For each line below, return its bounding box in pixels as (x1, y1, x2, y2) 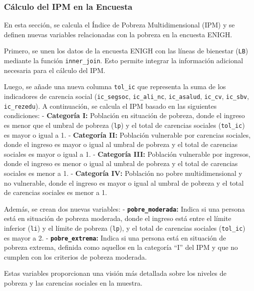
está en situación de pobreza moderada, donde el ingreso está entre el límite (4, 213, 231, 223)
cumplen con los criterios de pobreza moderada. (4, 251, 147, 262)
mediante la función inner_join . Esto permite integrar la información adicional (4, 55, 243, 66)
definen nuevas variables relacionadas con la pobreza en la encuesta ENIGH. (4, 29, 232, 39)
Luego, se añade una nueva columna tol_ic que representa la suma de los (4, 81, 226, 92)
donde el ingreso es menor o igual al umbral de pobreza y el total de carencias (4, 158, 238, 169)
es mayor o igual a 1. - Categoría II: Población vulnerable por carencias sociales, (4, 129, 251, 140)
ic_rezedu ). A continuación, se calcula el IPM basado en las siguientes (4, 100, 217, 111)
